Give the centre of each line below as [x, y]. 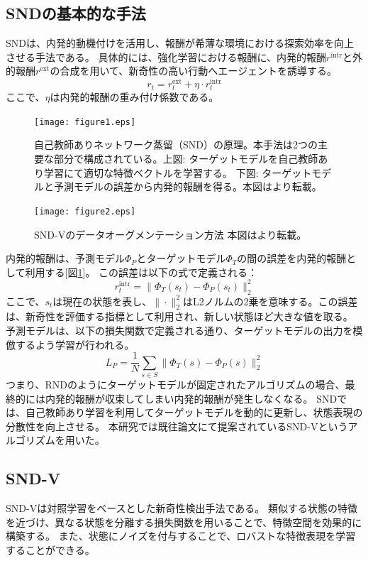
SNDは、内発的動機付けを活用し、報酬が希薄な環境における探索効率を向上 [180, 43]
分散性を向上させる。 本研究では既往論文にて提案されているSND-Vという [177, 426]
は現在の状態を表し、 [102, 301]
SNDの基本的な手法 [76, 13]
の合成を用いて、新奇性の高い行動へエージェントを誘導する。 [194, 71]
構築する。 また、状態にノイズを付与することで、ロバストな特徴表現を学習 [181, 536]
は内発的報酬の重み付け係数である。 [134, 97]
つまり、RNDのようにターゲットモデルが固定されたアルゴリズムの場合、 [175, 384]
